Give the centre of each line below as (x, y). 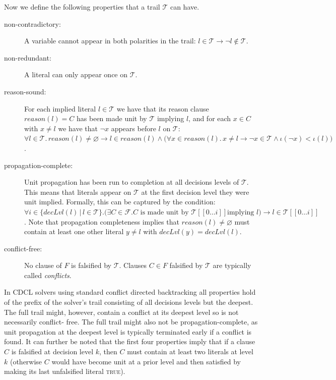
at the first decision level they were (195, 192)
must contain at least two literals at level (190, 351)
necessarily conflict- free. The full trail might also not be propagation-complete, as (131, 322)
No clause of (43, 265)
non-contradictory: (32, 23)
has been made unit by (112, 118)
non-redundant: (28, 57)
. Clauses (133, 265)
